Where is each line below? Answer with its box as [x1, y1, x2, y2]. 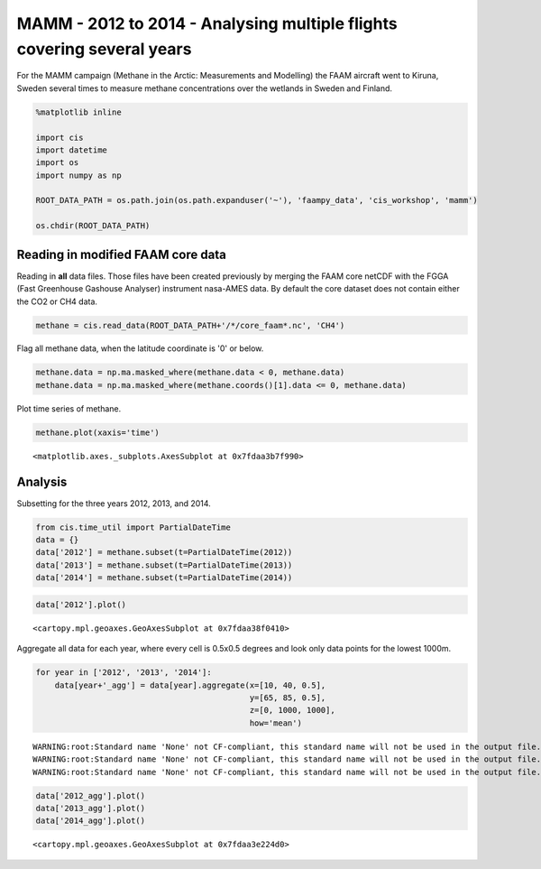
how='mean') [249, 717, 302, 728]
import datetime [35, 144, 108, 155]
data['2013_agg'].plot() [35, 803, 146, 813]
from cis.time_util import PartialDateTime [35, 522, 232, 532]
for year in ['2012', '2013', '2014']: [35, 668, 212, 678]
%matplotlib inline [35, 106, 122, 117]
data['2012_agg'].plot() [35, 790, 146, 800]
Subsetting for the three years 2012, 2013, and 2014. [16, 497, 211, 509]
